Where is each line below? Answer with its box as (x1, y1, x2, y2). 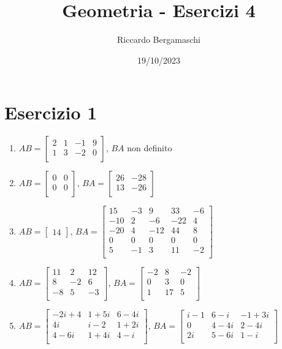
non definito (127, 141, 172, 154)
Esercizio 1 (4, 100, 97, 125)
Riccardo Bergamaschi (117, 33, 200, 46)
